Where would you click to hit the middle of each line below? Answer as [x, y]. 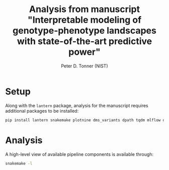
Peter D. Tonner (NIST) [84, 66]
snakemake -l [19, 163]
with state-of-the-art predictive [84, 41]
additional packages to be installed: [42, 111]
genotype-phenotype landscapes [84, 31]
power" [84, 52]
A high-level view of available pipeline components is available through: [79, 154]
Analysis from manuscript [84, 9]
